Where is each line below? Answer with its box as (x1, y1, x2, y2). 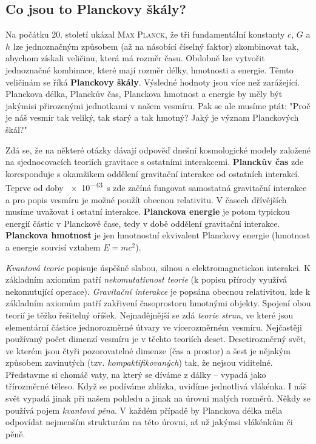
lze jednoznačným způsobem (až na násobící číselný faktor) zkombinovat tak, (13, 39, 299, 52)
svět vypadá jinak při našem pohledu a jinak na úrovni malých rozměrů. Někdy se (5, 392, 311, 405)
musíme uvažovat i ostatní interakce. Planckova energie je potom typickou (5, 205, 290, 218)
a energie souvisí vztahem (5, 240, 101, 253)
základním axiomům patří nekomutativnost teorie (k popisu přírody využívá (5, 273, 287, 286)
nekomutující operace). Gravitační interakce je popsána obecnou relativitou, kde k (5, 284, 311, 297)
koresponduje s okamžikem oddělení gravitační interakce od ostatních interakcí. (5, 167, 300, 180)
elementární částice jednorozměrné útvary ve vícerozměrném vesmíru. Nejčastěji (5, 320, 302, 333)
